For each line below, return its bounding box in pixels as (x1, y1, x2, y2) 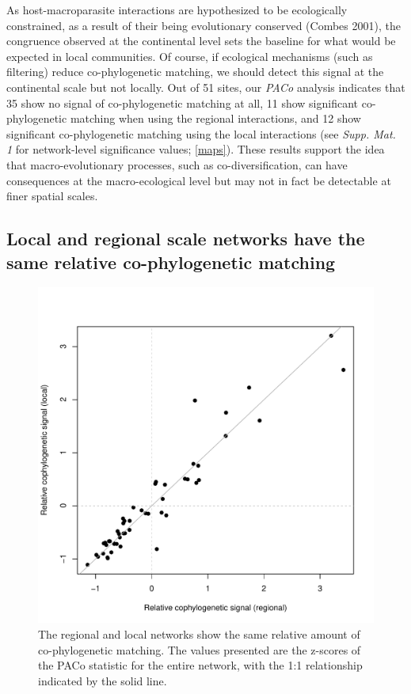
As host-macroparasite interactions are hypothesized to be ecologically (6, 2, 348, 17)
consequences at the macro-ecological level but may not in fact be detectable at (6, 172, 391, 188)
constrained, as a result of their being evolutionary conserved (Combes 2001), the (6, 17, 401, 33)
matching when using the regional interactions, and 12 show (70, 110, 361, 127)
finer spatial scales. (6, 188, 98, 204)
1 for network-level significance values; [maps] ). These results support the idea (6, 141, 385, 157)
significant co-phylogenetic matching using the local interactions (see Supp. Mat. (6, 125, 396, 142)
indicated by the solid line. (38, 672, 167, 688)
